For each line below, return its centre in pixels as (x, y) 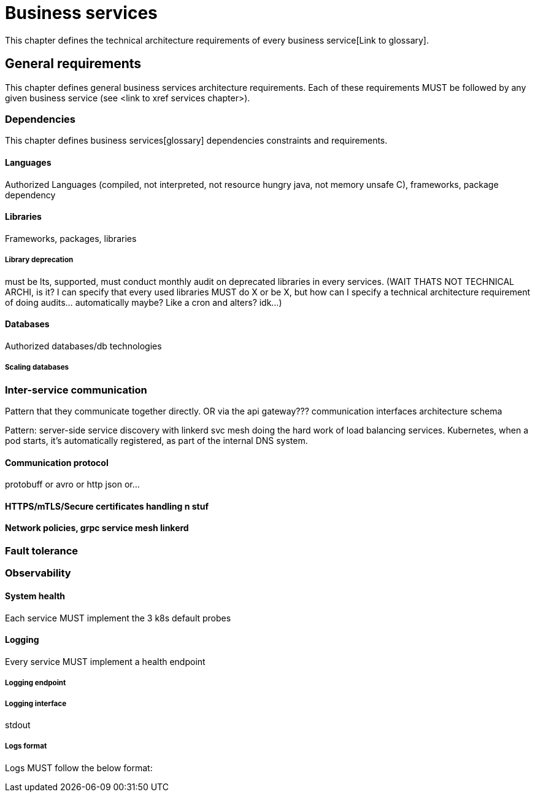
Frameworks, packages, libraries (71, 238)
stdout (18, 725)
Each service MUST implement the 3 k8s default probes (118, 618)
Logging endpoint (36, 683)
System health (35, 596)
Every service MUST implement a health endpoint (105, 661)
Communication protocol (57, 462)
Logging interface (36, 703)
